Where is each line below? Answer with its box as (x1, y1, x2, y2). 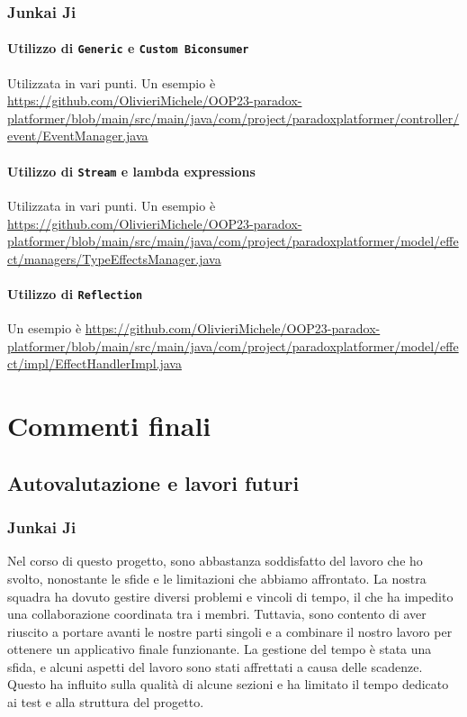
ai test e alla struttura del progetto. (7, 693, 204, 712)
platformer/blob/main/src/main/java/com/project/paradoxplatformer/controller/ (7, 108, 460, 127)
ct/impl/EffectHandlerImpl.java (7, 354, 182, 373)
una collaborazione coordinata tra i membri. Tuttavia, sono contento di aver (7, 604, 427, 623)
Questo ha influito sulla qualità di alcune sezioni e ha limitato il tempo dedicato (7, 675, 449, 694)
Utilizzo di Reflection (7, 284, 143, 303)
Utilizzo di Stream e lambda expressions (7, 161, 256, 180)
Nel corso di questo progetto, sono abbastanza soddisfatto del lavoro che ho (7, 551, 423, 570)
